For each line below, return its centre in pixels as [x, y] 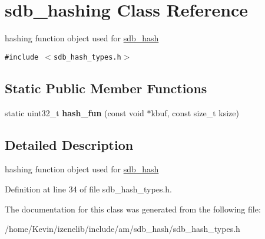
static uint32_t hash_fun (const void [74, 112]
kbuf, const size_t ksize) [195, 112]
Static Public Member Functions [106, 88]
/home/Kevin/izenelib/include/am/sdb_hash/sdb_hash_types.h [122, 229]
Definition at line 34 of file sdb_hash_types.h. [88, 189]
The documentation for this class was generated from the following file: [133, 209]
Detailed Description [69, 144]
